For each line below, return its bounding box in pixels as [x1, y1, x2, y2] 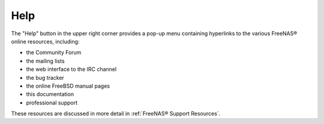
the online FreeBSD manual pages [26, 82, 110, 89]
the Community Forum [26, 49, 82, 56]
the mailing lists [26, 57, 65, 64]
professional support [26, 99, 78, 106]
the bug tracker [26, 74, 64, 81]
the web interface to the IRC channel [26, 66, 117, 73]
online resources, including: [11, 38, 80, 45]
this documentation [26, 91, 74, 98]
